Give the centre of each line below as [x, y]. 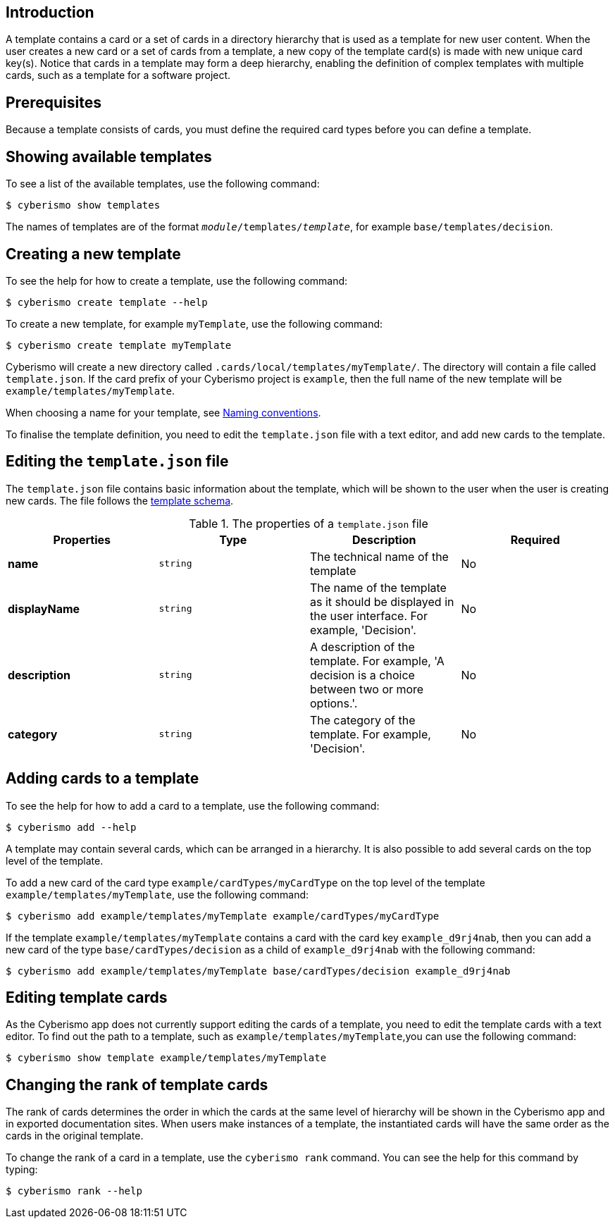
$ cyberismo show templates [83, 205]
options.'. [334, 703]
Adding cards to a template [103, 779]
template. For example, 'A [377, 661]
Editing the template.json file [117, 462]
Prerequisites [54, 102]
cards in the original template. [75, 1136]
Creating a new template [93, 254]
